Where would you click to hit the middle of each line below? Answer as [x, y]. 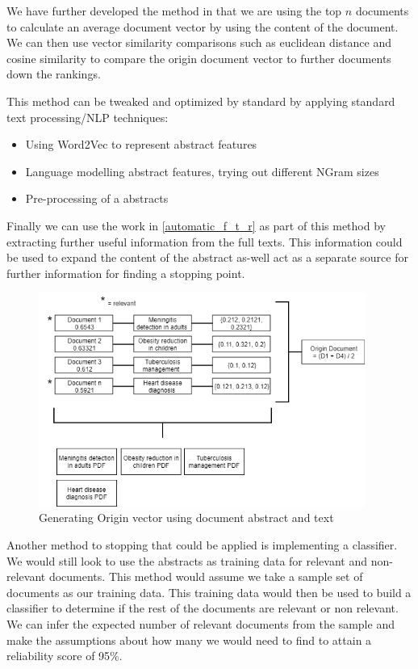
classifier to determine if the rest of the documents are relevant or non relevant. [203, 608]
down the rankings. [54, 74]
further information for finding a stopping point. [126, 273]
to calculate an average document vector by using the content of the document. [203, 26]
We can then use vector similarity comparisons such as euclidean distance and [199, 42]
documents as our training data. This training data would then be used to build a [209, 592]
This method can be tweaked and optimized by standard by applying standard [201, 101]
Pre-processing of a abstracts [97, 198]
